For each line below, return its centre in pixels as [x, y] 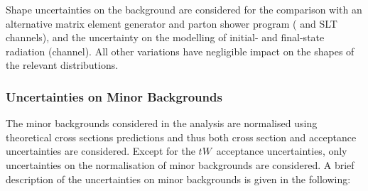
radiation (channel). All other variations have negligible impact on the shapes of [180, 51]
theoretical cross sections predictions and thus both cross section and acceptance [181, 137]
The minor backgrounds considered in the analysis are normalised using [162, 123]
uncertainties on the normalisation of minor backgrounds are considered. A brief [180, 164]
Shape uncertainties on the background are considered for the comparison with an [184, 9]
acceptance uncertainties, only [282, 151]
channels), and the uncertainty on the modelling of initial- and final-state [165, 37]
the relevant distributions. [62, 65]
